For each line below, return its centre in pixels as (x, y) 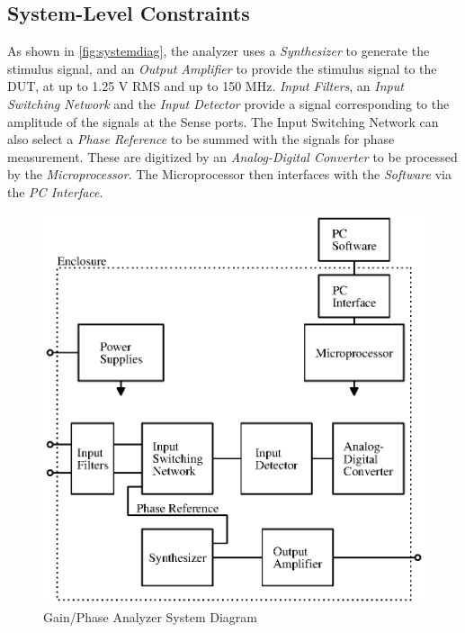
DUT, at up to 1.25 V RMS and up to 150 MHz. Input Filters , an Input (206, 86)
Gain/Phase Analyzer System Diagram (150, 617)
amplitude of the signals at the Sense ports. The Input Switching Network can (223, 121)
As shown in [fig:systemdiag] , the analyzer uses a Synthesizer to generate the (219, 51)
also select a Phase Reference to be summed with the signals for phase (201, 139)
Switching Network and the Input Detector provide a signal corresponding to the (228, 103)
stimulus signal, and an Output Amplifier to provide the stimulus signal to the (222, 68)
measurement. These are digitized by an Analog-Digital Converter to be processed (232, 156)
